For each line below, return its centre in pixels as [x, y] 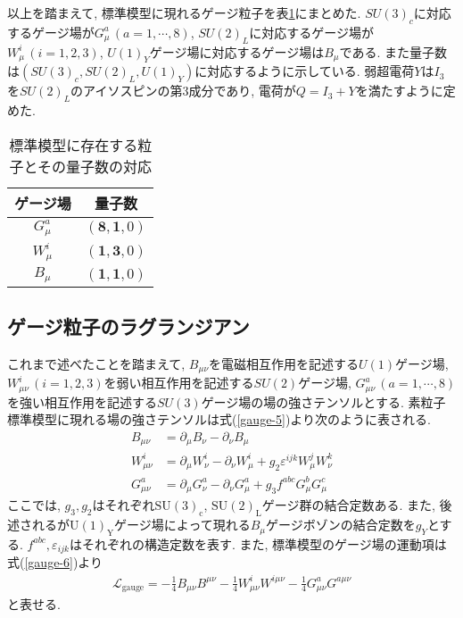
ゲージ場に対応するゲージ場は [237, 51]
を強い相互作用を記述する [82, 401]
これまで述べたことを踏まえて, [96, 363]
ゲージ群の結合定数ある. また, [348, 505]
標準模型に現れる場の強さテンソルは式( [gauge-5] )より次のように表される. [219, 419]
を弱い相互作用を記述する [179, 383]
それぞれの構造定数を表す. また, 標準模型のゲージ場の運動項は [264, 543]
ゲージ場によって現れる [182, 525]
